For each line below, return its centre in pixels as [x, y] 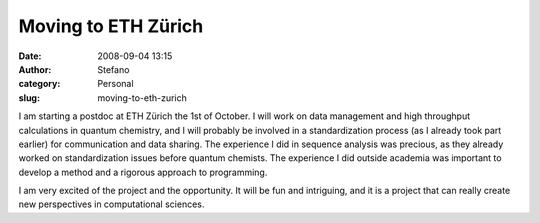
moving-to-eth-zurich [142, 97]
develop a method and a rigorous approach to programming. [143, 172]
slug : [29, 97]
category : [39, 84]
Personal [115, 84]
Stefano [113, 69]
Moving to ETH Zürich [111, 26]
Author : [35, 69]
